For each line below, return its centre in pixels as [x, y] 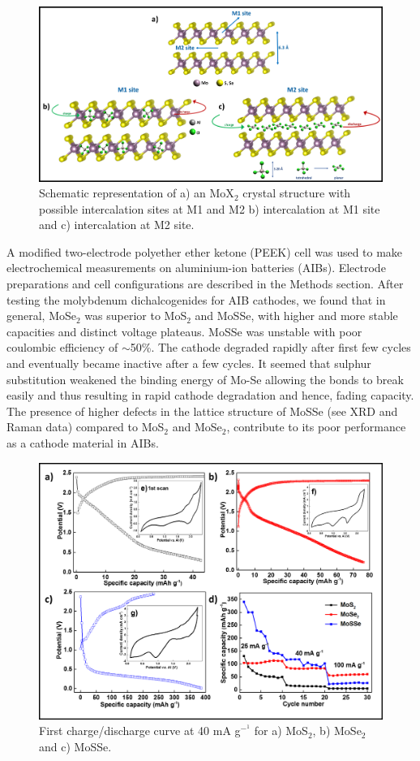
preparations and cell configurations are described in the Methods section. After [205, 284]
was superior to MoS [136, 316]
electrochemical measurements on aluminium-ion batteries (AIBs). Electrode [196, 268]
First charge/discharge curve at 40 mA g [140, 731]
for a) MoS [281, 731]
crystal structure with [297, 193]
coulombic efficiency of [62, 347]
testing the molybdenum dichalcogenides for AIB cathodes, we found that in [196, 299]
